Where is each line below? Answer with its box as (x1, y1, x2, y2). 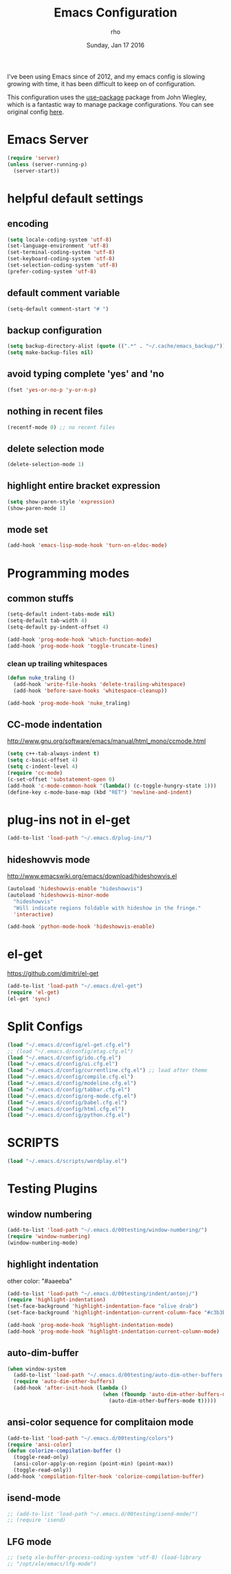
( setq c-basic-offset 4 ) (7, 757, 78, 764)
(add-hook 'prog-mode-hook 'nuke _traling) (7, 700, 131, 706)
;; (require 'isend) (7, 1517, 67, 1524)
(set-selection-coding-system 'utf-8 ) (7, 262, 118, 269)
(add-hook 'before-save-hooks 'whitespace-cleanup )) (13, 687, 168, 694)
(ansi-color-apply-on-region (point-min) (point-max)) (13, 1460, 174, 1467)
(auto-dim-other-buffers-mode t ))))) (109, 1397, 217, 1404)
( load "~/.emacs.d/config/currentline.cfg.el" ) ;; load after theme (7, 1067, 208, 1074)
